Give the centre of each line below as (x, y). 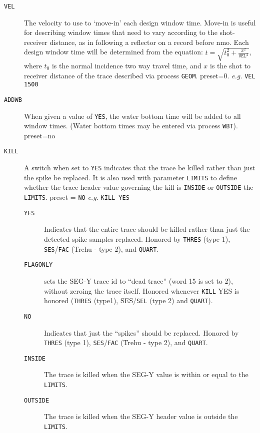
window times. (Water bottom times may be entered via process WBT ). (131, 126)
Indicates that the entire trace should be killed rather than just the (147, 229)
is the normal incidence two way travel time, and (126, 65)
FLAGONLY (38, 265)
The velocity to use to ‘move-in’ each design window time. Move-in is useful (140, 22)
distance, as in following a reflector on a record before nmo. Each (149, 42)
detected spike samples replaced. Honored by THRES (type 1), (137, 238)
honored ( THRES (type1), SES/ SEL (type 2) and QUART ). (128, 300)
